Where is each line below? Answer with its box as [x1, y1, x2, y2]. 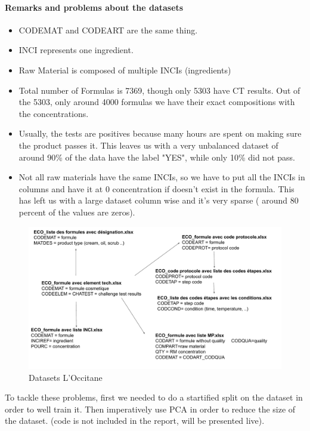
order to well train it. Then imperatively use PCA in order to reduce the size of [5, 402, 296, 415]
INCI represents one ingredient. [18, 44, 134, 56]
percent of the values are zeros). [18, 205, 135, 218]
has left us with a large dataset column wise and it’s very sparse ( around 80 [18, 194, 299, 207]
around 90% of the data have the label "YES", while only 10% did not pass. [18, 150, 295, 163]
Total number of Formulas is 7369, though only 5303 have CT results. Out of [18, 84, 300, 96]
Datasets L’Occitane [29, 371, 103, 383]
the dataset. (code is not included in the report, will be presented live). [5, 414, 265, 427]
